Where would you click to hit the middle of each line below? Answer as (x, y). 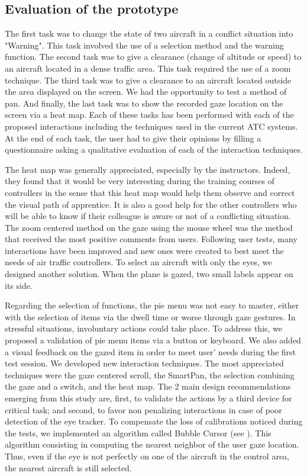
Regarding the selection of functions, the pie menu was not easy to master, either (152, 305)
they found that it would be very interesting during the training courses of (140, 181)
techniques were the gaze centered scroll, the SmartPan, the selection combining (150, 374)
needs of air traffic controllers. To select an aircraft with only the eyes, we (138, 262)
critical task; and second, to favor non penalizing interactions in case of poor (143, 409)
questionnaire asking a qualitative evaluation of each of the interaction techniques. (154, 149)
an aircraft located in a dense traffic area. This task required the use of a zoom (148, 68)
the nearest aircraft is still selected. (68, 467)
